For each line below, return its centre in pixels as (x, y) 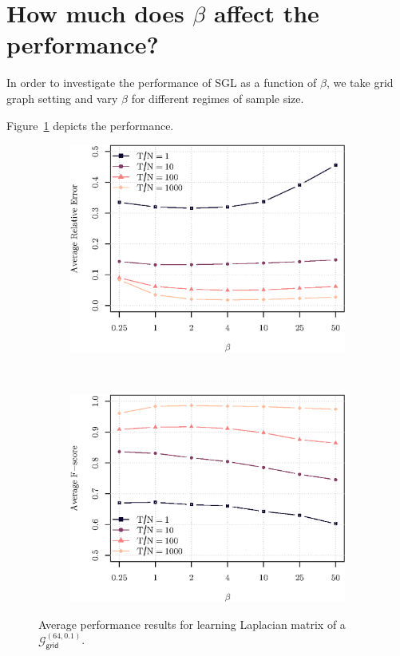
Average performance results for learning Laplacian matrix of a (192, 624)
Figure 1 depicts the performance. (90, 125)
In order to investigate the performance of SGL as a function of (162, 83)
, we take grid (360, 83)
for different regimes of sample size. (218, 98)
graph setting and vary (62, 98)
